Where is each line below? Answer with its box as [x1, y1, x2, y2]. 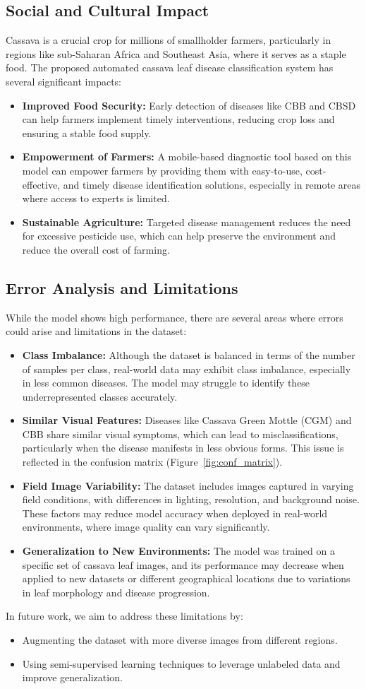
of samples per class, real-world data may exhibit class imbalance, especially [22, 361, 351, 376]
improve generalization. [22, 670, 123, 685]
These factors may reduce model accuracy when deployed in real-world [22, 505, 328, 520]
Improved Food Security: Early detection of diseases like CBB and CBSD [22, 98, 356, 112]
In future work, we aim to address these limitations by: [6, 608, 243, 623]
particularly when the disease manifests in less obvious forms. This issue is [22, 440, 344, 455]
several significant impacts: [6, 73, 121, 88]
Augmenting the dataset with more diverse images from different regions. [22, 632, 338, 647]
